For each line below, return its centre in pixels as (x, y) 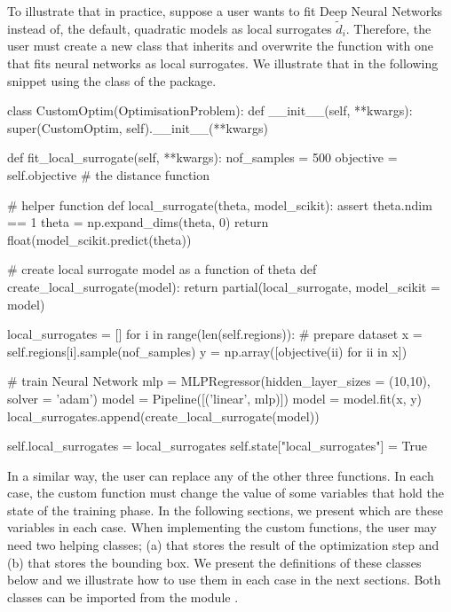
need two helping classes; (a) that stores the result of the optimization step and (223, 545)
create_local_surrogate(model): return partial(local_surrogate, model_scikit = (224, 286)
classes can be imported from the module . (123, 596)
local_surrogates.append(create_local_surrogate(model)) (163, 416)
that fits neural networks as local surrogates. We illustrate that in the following (223, 63)
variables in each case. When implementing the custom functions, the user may (222, 527)
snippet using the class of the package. (112, 80)
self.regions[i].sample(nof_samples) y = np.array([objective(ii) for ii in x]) (207, 351)
